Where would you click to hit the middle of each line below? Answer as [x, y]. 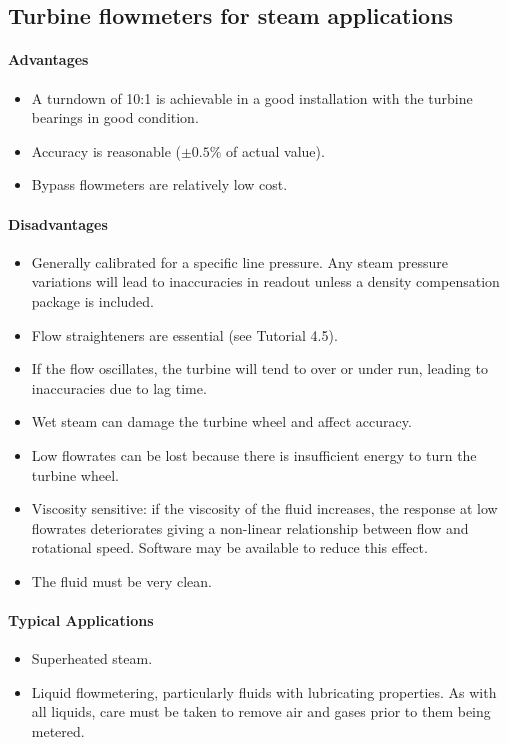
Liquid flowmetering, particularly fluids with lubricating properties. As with [264, 691]
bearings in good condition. [115, 117]
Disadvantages [58, 223]
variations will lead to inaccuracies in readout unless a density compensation [265, 281]
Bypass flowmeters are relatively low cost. [159, 184]
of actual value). [275, 150]
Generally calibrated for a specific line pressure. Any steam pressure [239, 261]
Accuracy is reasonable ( [106, 150]
